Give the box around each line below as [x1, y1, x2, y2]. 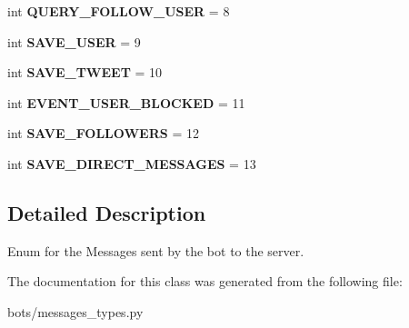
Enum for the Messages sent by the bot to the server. [7, 241, 304, 260]
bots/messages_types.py [7, 302, 144, 321]
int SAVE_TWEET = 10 [7, 63, 163, 82]
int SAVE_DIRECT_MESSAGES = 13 [7, 154, 256, 173]
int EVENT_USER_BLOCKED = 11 [7, 93, 245, 112]
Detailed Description [7, 198, 206, 226]
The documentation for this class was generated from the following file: [7, 272, 403, 291]
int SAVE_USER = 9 [7, 32, 141, 51]
